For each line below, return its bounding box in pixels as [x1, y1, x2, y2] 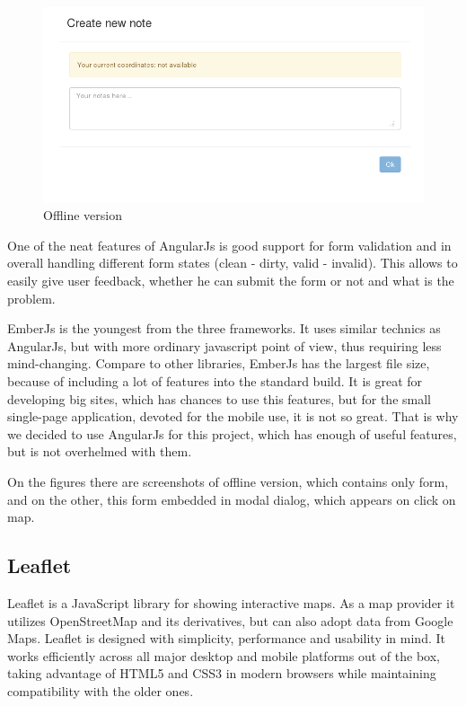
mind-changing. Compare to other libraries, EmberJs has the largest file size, [7, 354, 430, 373]
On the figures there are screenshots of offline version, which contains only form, [7, 472, 449, 490]
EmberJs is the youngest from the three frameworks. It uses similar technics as [7, 319, 441, 338]
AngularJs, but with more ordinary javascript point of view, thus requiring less [7, 336, 442, 355]
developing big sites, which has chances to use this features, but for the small [7, 389, 431, 408]
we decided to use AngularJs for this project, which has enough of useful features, [7, 424, 457, 443]
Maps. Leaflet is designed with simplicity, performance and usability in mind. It [7, 629, 445, 648]
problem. [7, 288, 56, 307]
